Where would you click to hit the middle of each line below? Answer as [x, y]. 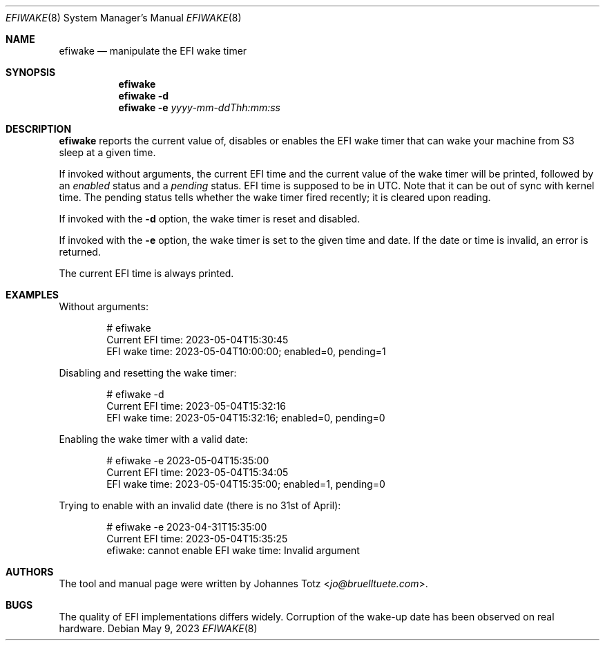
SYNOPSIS [31, 72]
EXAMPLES [32, 295]
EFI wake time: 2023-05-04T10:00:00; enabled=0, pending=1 [246, 351]
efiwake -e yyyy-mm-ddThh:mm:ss [199, 107]
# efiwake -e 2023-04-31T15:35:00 [187, 527]
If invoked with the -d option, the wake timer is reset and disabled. [210, 219]
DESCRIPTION [39, 129]
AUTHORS [30, 572]
